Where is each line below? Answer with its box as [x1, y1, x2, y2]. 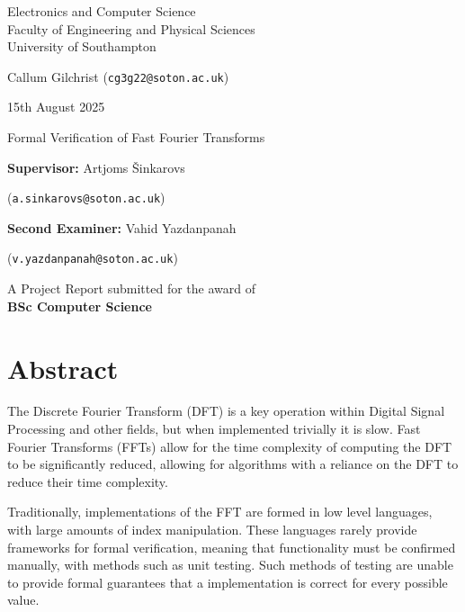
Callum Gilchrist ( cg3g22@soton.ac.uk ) [7, 67, 229, 85]
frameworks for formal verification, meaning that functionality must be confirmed [7, 537, 456, 556]
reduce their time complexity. [7, 472, 168, 490]
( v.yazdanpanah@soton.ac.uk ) [7, 248, 178, 267]
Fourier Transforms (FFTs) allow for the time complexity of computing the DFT [7, 436, 452, 455]
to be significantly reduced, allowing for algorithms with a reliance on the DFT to [7, 454, 459, 473]
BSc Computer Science [7, 296, 152, 315]
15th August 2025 [7, 97, 105, 116]
